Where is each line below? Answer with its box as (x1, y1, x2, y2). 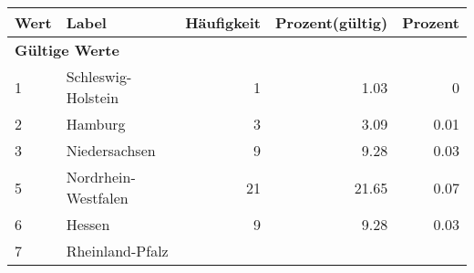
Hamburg (66, 113, 126, 134)
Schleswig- (66, 66, 132, 87)
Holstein (66, 87, 119, 108)
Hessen (66, 214, 110, 235)
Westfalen (66, 187, 129, 208)
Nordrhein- (66, 166, 136, 187)
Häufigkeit (185, 12, 262, 33)
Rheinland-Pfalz (66, 240, 169, 261)
